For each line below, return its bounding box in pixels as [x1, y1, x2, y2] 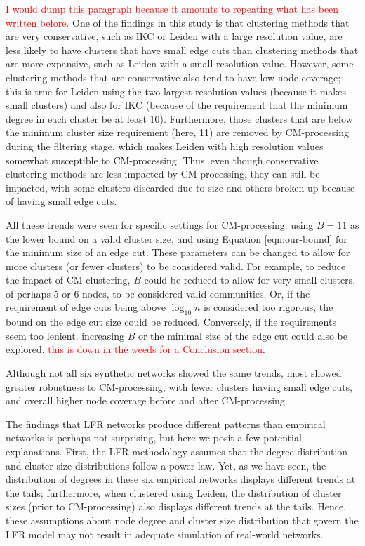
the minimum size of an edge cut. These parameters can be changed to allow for [6, 245, 350, 260]
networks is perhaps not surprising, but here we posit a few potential [6, 430, 302, 445]
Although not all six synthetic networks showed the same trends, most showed [6, 366, 342, 380]
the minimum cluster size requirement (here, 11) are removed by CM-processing [6, 125, 349, 140]
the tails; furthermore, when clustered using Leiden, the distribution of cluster [6, 485, 342, 500]
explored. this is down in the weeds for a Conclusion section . [6, 342, 265, 357]
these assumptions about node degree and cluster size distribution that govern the [6, 512, 359, 527]
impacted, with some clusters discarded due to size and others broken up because [6, 180, 355, 194]
